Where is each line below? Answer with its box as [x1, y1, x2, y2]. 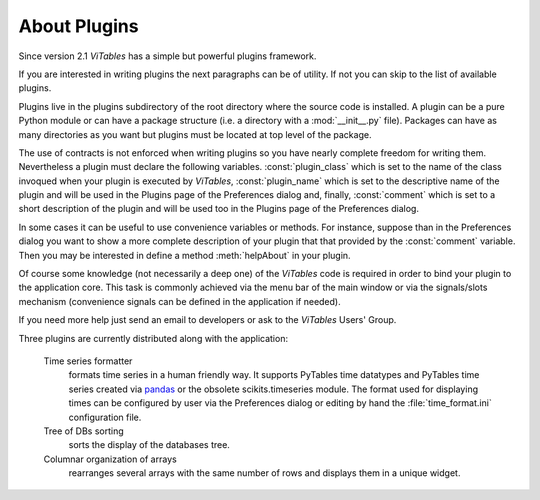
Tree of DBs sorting [43, 425, 124, 437]
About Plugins [18, 15, 139, 37]
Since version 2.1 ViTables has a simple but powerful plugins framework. [18, 50, 317, 62]
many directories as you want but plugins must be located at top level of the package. [18, 128, 372, 140]
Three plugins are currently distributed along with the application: [18, 332, 289, 344]
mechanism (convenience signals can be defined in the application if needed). [18, 295, 341, 307]
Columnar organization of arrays [43, 453, 177, 465]
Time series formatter [43, 355, 133, 367]
